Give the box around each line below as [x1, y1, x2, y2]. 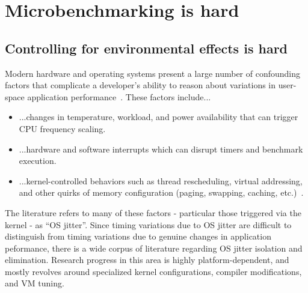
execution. [19, 154, 57, 167]
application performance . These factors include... [27, 90, 211, 103]
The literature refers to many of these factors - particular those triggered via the [5, 206, 301, 219]
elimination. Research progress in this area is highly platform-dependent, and [5, 253, 289, 266]
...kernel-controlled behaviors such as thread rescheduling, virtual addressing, [19, 174, 303, 187]
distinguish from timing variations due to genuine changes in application [5, 230, 271, 243]
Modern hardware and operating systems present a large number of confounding [5, 67, 301, 79]
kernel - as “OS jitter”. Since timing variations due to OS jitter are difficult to [5, 218, 292, 231]
